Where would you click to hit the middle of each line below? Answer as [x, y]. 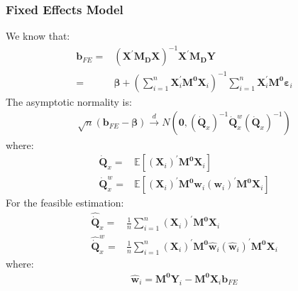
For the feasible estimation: [65, 203]
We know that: [38, 36]
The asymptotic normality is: [69, 101]
